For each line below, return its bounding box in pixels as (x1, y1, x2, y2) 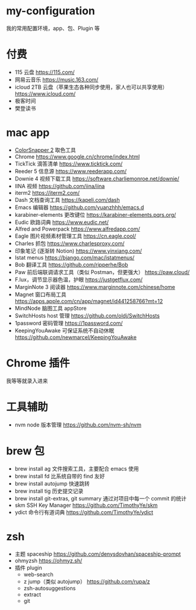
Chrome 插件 (6, 356, 70, 370)
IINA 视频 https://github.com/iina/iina (14, 182, 105, 189)
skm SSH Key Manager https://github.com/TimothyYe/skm (14, 502, 158, 509)
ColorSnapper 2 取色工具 (14, 146, 76, 153)
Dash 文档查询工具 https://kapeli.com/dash (14, 196, 120, 203)
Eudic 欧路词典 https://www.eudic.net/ (14, 219, 109, 226)
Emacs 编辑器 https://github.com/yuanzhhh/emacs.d (14, 204, 144, 211)
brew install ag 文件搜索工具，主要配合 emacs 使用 (14, 465, 139, 472)
